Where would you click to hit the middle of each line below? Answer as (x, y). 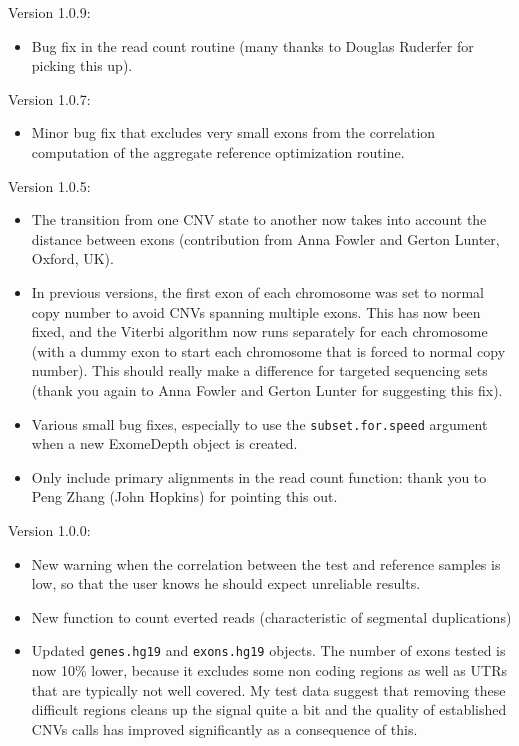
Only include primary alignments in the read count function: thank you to (259, 476)
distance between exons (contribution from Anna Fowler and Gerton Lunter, (265, 238)
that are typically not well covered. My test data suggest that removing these (268, 689)
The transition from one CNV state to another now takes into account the (259, 219)
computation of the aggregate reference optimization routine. (218, 151)
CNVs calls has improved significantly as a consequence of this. (224, 728)
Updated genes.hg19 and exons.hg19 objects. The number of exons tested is (268, 650)
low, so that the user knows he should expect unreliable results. (226, 583)
